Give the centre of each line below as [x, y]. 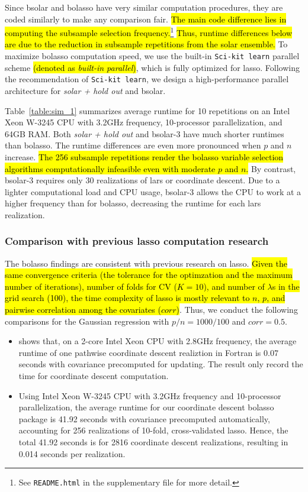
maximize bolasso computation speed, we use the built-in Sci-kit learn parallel [152, 56]
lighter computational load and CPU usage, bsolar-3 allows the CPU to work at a [153, 191]
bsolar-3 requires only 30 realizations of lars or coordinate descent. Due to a [142, 180]
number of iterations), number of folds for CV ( [91, 286]
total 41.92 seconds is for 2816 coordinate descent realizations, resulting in [153, 442]
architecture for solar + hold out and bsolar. [85, 90]
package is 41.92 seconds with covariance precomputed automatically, [144, 418]
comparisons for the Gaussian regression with [87, 321]
